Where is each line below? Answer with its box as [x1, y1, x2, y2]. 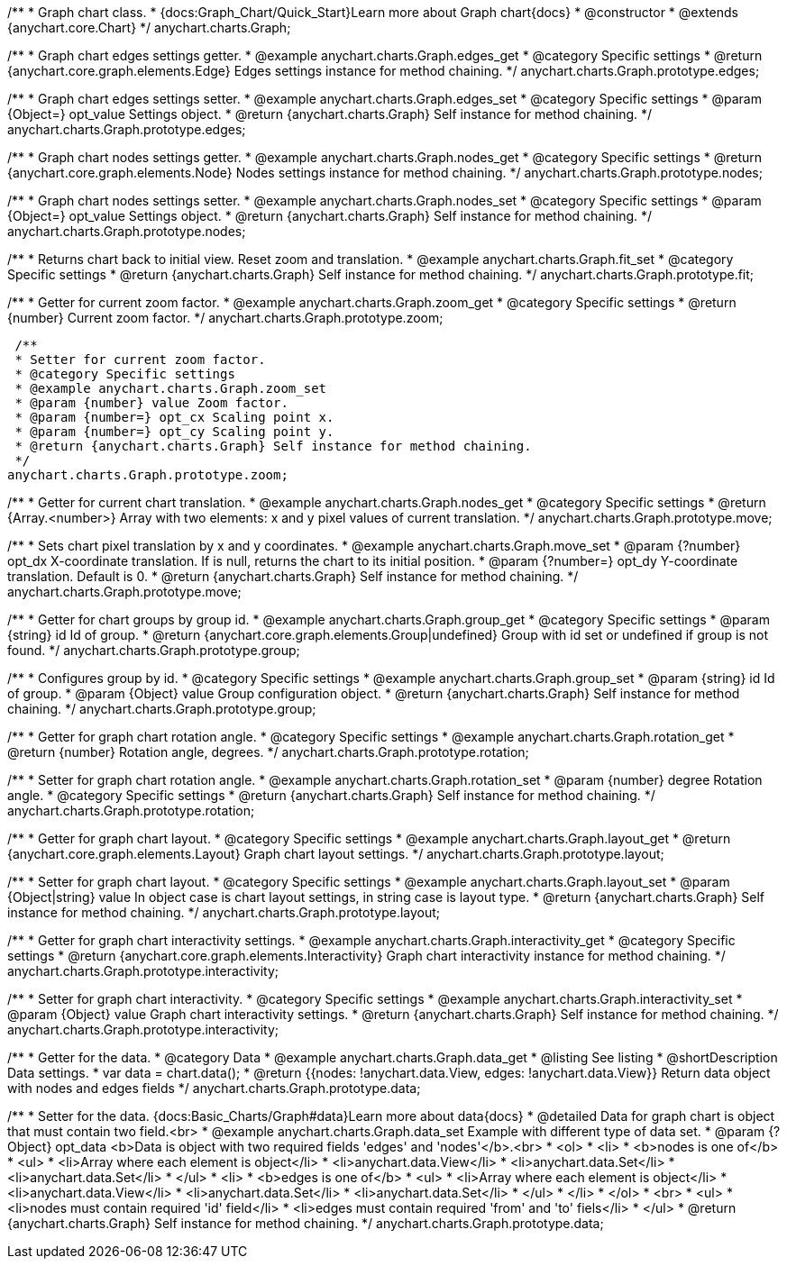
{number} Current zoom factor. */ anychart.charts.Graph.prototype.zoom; [7, 310, 444, 325]
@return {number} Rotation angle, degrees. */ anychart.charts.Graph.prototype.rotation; [7, 744, 529, 760]
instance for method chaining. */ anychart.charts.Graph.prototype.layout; [7, 905, 441, 920]
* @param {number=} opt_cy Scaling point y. [14, 424, 334, 439]
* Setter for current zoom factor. [14, 352, 266, 367]
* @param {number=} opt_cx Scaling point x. [14, 410, 334, 424]
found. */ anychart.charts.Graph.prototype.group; [7, 642, 300, 658]
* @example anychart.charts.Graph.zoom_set [14, 381, 327, 396]
